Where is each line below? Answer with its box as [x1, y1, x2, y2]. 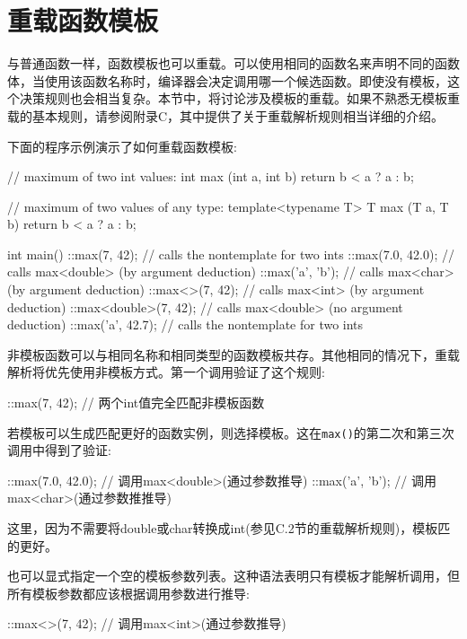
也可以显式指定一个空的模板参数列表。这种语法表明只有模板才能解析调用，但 [7, 566, 460, 585]
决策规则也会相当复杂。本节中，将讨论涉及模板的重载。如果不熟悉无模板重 [19, 89, 460, 108]
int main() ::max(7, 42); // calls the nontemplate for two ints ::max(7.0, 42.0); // [7, 244, 454, 263]
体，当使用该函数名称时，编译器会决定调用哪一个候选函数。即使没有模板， [7, 71, 447, 90]
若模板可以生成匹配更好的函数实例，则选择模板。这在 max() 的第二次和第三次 [7, 423, 454, 442]
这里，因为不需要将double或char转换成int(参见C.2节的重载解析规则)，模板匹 [7, 519, 451, 538]
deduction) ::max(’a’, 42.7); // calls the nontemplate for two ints [7, 315, 364, 334]
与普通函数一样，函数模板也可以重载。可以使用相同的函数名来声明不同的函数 [7, 54, 460, 73]
